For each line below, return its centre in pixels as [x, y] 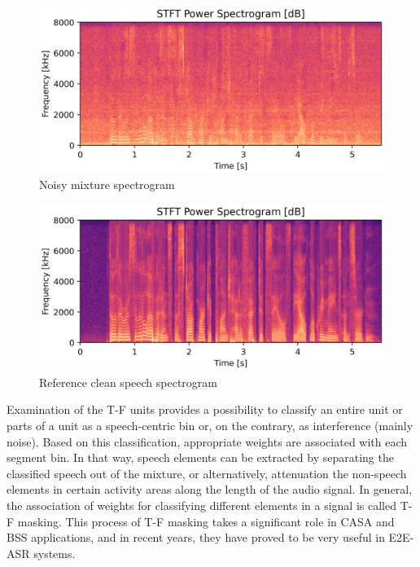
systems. [55, 553]
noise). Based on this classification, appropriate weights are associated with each [207, 441]
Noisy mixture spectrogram [107, 185]
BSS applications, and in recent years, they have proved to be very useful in [196, 537]
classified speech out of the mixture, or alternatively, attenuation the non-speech [207, 473]
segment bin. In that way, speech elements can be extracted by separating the [200, 457]
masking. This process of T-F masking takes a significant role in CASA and [206, 521]
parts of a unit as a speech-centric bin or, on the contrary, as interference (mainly [210, 426]
